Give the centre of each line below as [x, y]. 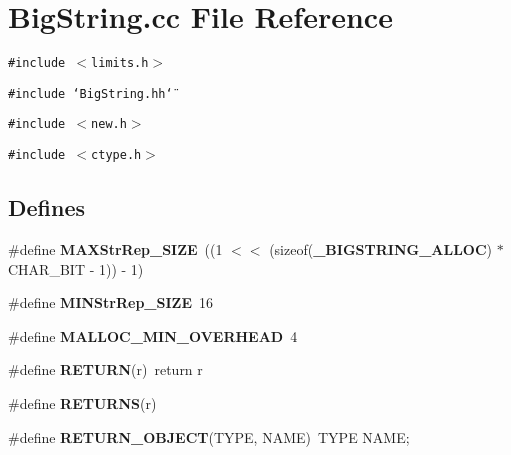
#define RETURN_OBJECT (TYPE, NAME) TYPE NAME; [209, 436]
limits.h [120, 63]
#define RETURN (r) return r [105, 369]
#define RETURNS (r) [82, 402]
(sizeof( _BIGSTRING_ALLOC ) [381, 248]
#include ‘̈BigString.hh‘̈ [90, 93]
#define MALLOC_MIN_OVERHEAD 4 [153, 335]
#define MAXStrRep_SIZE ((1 [115, 248]
